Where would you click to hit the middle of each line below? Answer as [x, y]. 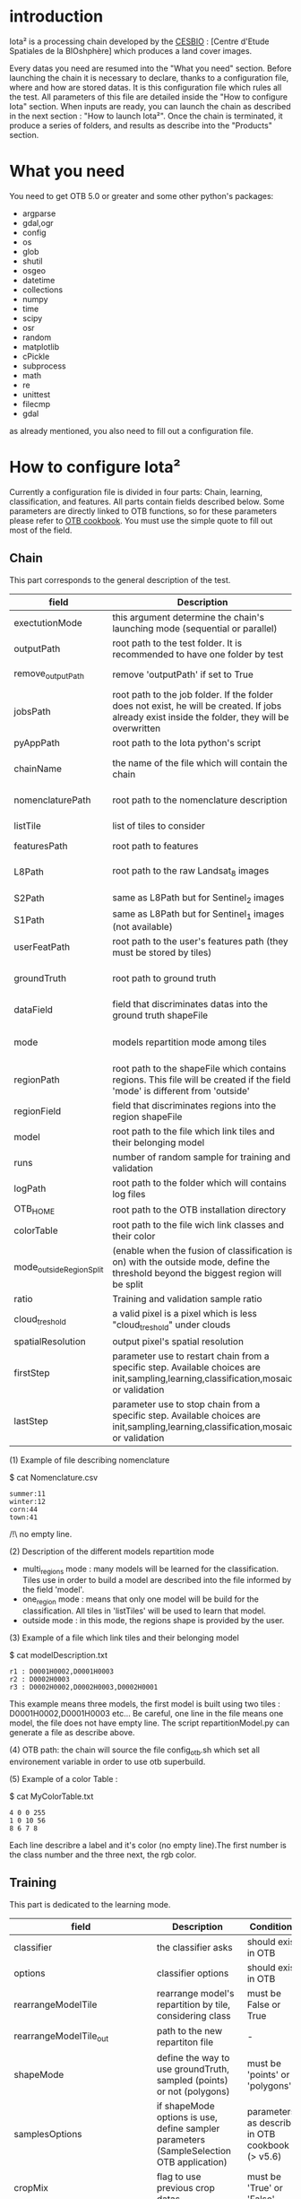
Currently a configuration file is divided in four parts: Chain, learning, [136, 491]
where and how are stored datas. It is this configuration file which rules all [146, 87]
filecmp [36, 404]
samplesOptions [48, 2134]
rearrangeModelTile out [61, 2037]
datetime [39, 280]
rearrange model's [195, 1993]
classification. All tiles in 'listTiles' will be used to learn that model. [144, 1611]
